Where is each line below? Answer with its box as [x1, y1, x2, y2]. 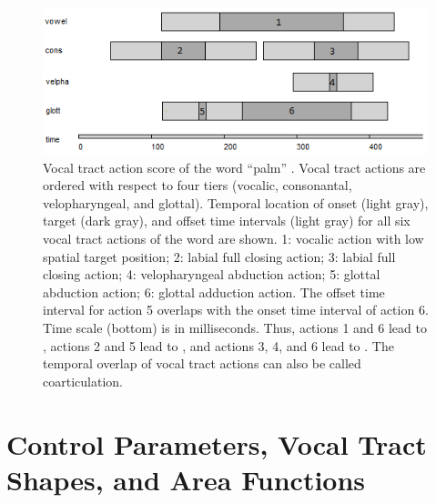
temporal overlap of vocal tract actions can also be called [43, 354, 361, 373]
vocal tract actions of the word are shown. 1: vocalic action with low [43, 229, 424, 248]
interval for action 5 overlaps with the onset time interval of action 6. [43, 300, 429, 319]
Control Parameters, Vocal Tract [6, 425, 427, 462]
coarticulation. [43, 371, 123, 390]
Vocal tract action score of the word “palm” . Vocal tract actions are [43, 157, 426, 176]
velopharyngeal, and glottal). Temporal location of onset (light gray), [43, 193, 429, 212]
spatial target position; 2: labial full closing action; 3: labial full [43, 246, 396, 266]
